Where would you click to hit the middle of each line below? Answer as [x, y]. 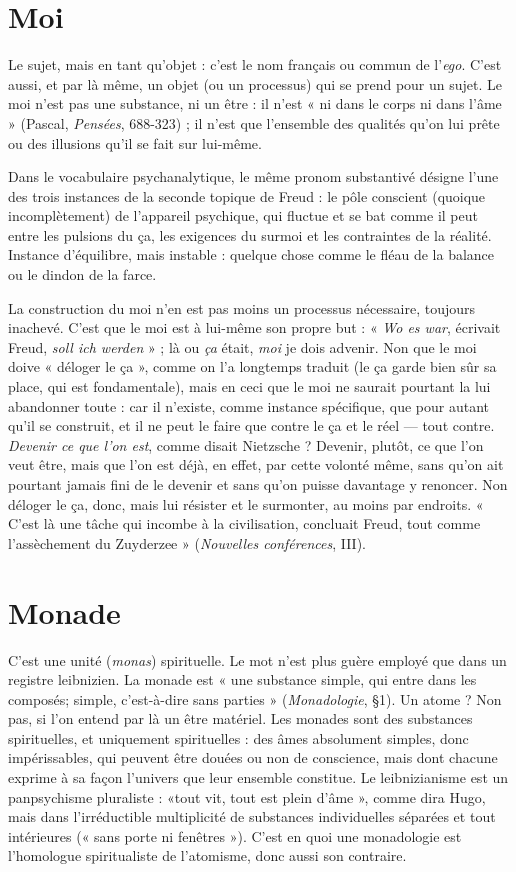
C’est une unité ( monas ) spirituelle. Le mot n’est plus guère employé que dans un [257, 659]
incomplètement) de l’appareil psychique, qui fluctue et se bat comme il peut [243, 215]
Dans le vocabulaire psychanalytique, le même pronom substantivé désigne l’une [253, 176]
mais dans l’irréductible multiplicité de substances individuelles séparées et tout [252, 816]
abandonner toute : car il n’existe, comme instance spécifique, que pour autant [249, 405]
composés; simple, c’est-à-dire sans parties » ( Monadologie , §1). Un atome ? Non [255, 698]
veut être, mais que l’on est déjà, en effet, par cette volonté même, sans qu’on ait [256, 464]
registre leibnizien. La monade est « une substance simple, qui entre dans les [242, 679]
